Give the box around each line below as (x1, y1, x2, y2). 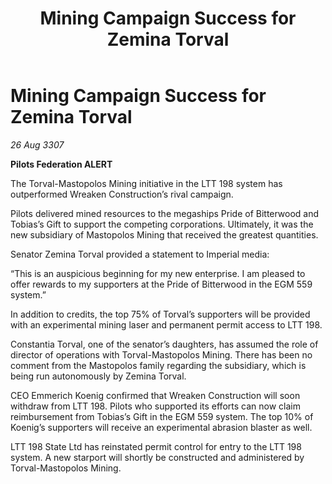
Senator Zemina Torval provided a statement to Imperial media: (10, 248, 270, 260)
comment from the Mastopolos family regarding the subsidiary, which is (10, 359, 307, 371)
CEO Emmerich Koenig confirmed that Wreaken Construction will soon (10, 389, 301, 401)
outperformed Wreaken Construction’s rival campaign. (10, 188, 234, 200)
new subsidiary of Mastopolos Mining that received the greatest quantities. (10, 228, 319, 241)
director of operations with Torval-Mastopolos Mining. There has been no (10, 348, 313, 361)
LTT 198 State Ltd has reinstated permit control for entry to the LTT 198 (10, 440, 302, 452)
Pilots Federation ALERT (10, 158, 113, 170)
